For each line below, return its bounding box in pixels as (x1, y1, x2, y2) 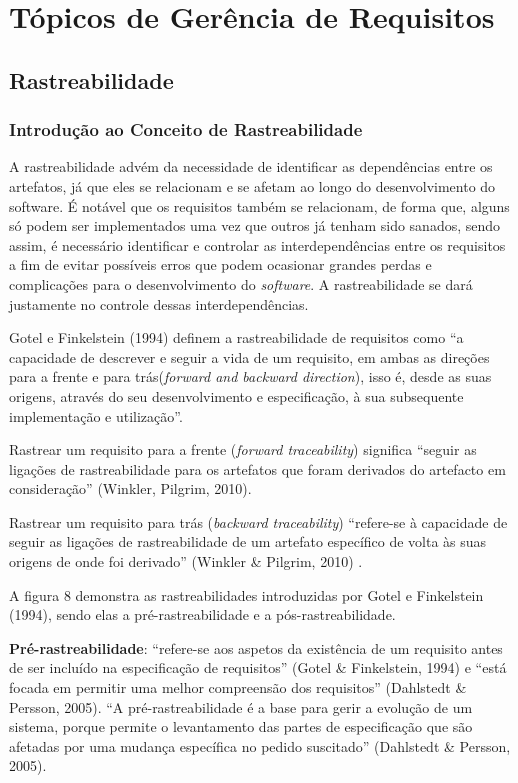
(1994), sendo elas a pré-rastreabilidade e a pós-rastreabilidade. (9, 604, 396, 625)
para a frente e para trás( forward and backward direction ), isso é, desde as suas (9, 366, 492, 387)
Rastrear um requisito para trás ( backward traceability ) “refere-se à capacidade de (9, 511, 508, 532)
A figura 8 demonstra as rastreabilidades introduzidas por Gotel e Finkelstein (9, 584, 484, 605)
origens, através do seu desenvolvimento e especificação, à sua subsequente (9, 385, 464, 406)
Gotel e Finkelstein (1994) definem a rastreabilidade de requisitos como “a (9, 327, 464, 348)
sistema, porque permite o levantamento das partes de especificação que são (9, 716, 473, 737)
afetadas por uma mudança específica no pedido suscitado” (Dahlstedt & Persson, (9, 735, 511, 756)
